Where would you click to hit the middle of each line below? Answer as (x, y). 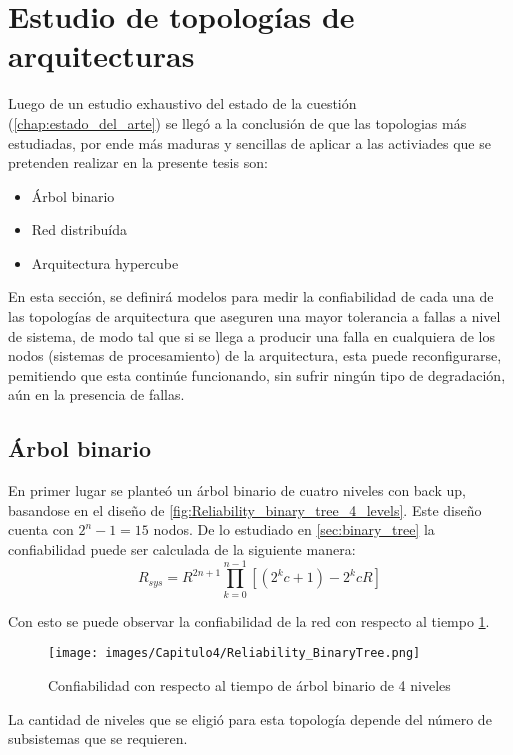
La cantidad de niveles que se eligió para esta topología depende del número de (250, 718)
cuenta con (41, 529)
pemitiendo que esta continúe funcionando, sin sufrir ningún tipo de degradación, (257, 374)
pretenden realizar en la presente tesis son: (138, 162)
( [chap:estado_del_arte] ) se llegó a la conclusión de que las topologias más (237, 122)
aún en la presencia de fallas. (96, 394)
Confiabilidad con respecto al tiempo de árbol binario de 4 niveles (249, 684)
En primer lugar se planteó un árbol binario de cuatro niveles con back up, (237, 490)
